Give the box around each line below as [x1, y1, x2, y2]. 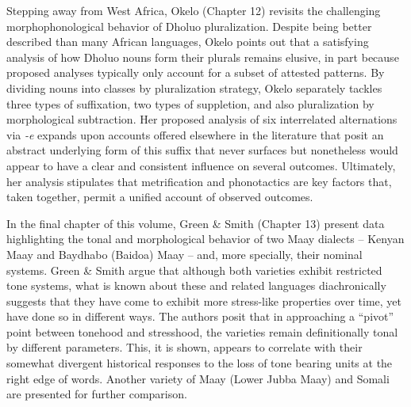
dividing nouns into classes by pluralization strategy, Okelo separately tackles [6, 79, 382, 96]
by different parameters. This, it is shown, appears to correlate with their [6, 339, 363, 356]
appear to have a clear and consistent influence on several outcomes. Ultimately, [6, 157, 396, 173]
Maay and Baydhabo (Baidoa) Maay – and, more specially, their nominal [6, 245, 363, 262]
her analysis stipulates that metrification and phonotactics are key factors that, [6, 173, 392, 189]
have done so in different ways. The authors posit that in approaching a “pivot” [6, 308, 394, 325]
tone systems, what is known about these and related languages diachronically [6, 277, 386, 294]
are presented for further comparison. [6, 386, 187, 402]
